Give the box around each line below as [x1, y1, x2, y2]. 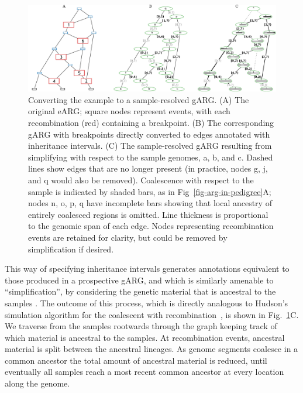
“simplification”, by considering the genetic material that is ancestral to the [5, 285, 276, 298]
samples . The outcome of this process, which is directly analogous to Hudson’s [5, 296, 288, 309]
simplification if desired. [28, 242, 114, 255]
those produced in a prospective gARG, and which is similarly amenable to [5, 274, 274, 286]
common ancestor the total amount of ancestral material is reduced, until [5, 354, 267, 366]
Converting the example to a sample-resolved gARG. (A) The [28, 93, 249, 105]
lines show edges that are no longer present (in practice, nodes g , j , [28, 162, 268, 175]
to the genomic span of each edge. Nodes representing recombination [28, 220, 274, 232]
